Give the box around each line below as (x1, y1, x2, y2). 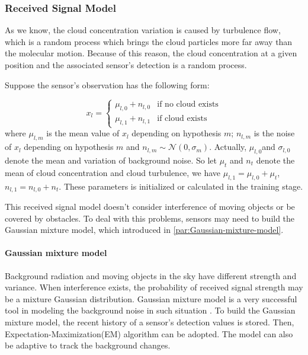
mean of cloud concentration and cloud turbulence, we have (5, 166, 221, 178)
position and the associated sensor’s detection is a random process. (5, 59, 247, 71)
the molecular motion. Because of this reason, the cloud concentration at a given (5, 47, 297, 59)
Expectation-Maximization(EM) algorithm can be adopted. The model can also (5, 327, 293, 340)
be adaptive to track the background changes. (5, 339, 171, 351)
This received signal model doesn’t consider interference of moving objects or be (5, 200, 295, 212)
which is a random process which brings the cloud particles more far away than (5, 35, 293, 47)
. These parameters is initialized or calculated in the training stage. (59, 180, 303, 192)
